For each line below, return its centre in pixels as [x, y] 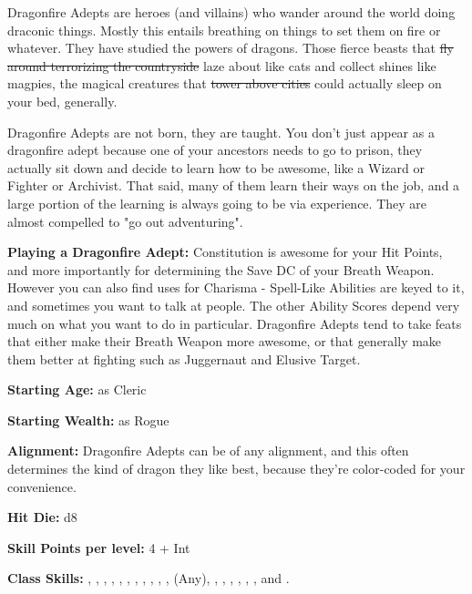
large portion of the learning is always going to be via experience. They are [217, 203]
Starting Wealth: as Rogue [88, 420]
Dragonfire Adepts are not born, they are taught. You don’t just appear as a [221, 132]
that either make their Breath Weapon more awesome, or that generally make [225, 341]
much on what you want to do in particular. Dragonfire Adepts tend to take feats [235, 323]
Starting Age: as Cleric [77, 389]
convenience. [42, 486]
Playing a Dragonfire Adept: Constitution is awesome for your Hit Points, [225, 252]
